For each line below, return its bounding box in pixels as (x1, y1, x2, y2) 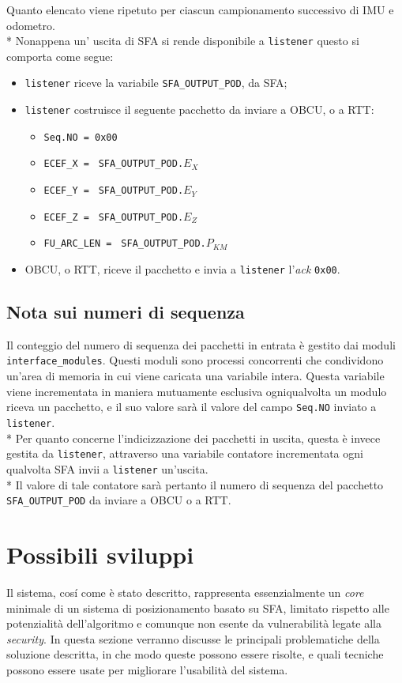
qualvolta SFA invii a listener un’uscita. (6, 460, 209, 477)
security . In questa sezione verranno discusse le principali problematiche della (6, 630, 380, 647)
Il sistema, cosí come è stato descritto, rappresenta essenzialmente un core (6, 583, 364, 600)
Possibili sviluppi (6, 538, 194, 570)
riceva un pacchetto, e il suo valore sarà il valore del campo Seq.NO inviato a (6, 398, 377, 415)
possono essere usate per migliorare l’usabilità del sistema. (6, 661, 288, 677)
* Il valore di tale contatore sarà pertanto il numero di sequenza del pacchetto (6, 476, 384, 492)
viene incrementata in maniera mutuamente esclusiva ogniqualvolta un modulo (6, 383, 387, 399)
